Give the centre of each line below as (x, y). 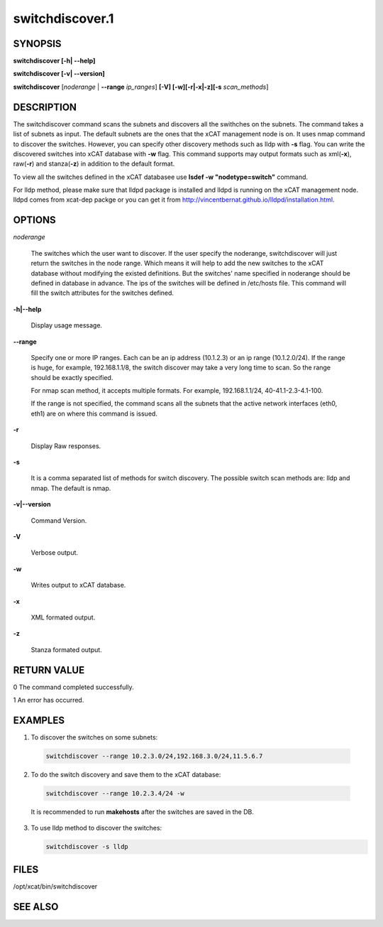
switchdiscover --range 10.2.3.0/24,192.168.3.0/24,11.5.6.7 (154, 756)
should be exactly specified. (72, 377)
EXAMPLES (39, 720)
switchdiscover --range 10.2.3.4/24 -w (115, 793)
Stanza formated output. (66, 649)
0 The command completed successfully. (73, 687)
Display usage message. (67, 325)
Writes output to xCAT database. (78, 585)
